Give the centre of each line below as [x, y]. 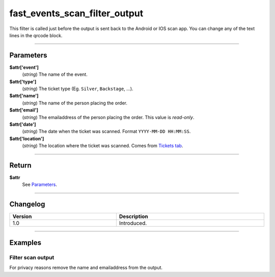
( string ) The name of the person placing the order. [75, 103]
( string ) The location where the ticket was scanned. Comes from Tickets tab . [103, 146]
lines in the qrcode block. [36, 35]
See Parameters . [39, 185]
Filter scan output [32, 257]
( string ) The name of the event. [55, 74]
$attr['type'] [23, 81]
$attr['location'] [27, 138]
